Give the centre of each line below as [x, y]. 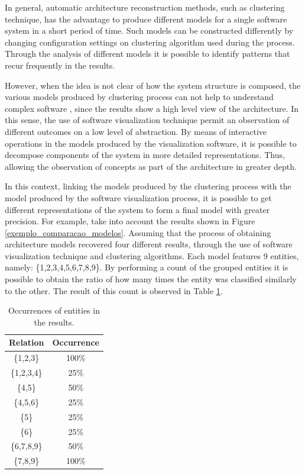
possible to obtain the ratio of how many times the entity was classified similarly [151, 279]
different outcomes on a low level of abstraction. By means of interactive [136, 131]
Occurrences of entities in [54, 310]
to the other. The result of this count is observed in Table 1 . [114, 290]
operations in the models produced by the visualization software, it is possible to [151, 143]
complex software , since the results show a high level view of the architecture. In [152, 108]
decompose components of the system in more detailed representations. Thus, [145, 155]
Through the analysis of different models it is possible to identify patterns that [147, 54]
